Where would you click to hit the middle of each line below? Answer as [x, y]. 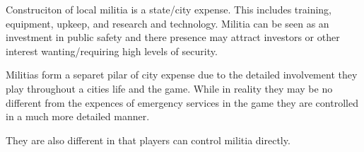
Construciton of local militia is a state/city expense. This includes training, [169, 9]
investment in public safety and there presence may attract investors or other [173, 37]
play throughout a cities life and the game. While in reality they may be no [169, 88]
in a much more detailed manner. [78, 116]
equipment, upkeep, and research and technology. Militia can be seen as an [168, 23]
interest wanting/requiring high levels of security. [112, 51]
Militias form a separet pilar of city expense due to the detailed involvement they [182, 75]
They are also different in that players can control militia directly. [148, 140]
